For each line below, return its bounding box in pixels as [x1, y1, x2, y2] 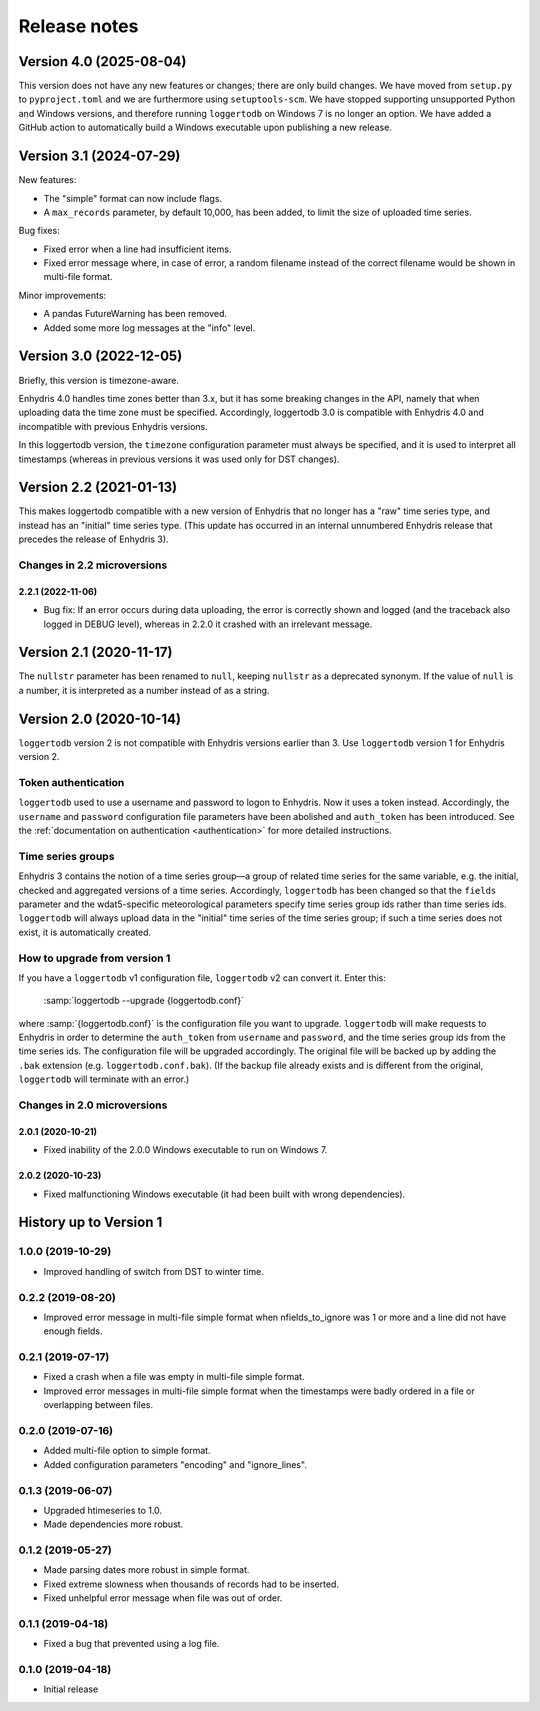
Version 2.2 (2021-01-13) [18, 479, 178, 496]
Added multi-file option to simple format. [43, 1445, 211, 1457]
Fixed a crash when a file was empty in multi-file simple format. [43, 1371, 305, 1383]
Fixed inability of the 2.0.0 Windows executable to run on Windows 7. [43, 1144, 328, 1156]
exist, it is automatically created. [18, 926, 152, 938]
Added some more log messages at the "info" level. [43, 321, 256, 334]
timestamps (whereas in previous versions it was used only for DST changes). [18, 453, 340, 465]
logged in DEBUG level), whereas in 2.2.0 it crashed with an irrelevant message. [43, 618, 373, 630]
